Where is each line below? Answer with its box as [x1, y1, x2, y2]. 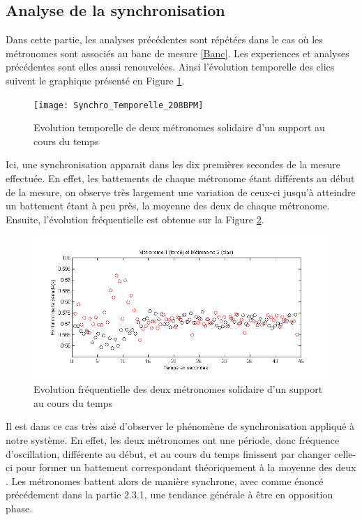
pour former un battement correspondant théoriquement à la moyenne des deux [15, 460, 356, 475]
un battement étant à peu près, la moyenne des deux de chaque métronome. [6, 198, 330, 213]
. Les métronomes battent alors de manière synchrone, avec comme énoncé [6, 473, 324, 488]
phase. [6, 500, 33, 515]
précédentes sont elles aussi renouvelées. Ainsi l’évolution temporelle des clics [6, 59, 335, 74]
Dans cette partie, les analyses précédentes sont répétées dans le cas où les [6, 32, 323, 47]
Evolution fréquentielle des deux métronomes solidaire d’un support [33, 382, 323, 396]
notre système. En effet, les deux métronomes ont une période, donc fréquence [6, 433, 340, 447]
